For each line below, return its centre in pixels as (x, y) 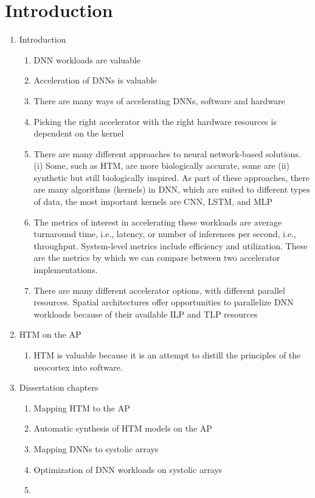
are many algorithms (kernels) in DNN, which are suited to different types (172, 189)
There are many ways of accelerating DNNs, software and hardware (159, 100)
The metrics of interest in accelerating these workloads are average (158, 222)
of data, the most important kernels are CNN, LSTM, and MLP (153, 201)
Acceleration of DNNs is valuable (95, 80)
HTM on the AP (50, 334)
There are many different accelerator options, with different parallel (159, 290)
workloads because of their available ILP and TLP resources (146, 314)
